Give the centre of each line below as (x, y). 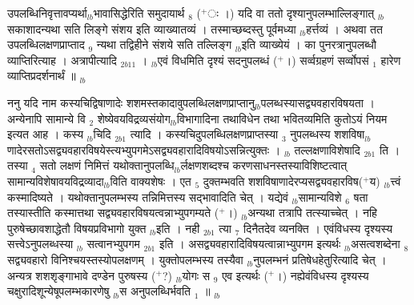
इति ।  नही (178, 228)
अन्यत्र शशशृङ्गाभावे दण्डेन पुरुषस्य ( (82, 275)
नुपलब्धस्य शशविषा (328, 134)
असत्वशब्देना (375, 244)
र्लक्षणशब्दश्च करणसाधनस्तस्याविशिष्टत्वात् (264, 165)
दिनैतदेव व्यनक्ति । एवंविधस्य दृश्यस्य (318, 228)
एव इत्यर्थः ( (245, 275)
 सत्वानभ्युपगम (113, 244)
